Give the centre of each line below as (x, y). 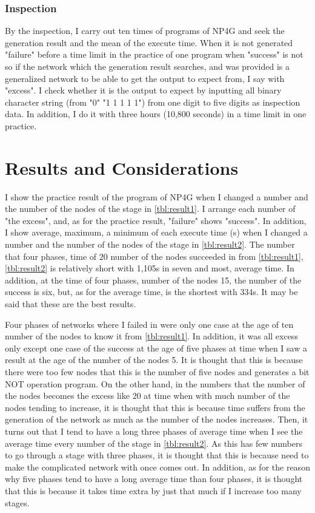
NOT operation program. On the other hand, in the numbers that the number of (155, 383)
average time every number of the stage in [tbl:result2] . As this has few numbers (154, 443)
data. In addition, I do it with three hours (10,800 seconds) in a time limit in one (156, 114)
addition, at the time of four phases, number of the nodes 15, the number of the (153, 280)
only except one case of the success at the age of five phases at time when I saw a (156, 348)
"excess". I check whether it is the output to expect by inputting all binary (143, 90)
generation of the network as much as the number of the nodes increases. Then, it (157, 419)
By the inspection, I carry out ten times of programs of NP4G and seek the (145, 31)
